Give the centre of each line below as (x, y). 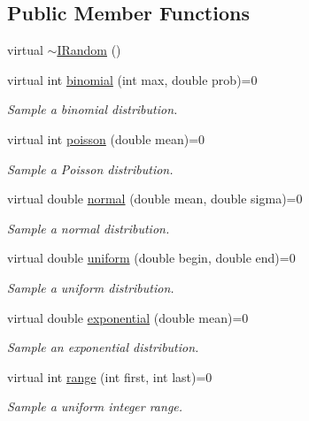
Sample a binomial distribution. (93, 109)
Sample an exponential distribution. (103, 347)
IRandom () (89, 50)
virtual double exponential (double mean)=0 (128, 317)
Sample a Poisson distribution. (90, 168)
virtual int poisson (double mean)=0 (106, 138)
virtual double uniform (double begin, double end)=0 (151, 258)
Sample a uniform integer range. (95, 406)
